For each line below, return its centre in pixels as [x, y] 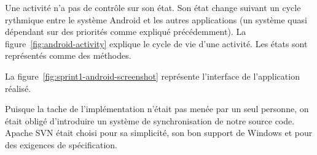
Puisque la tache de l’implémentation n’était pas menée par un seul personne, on [157, 109]
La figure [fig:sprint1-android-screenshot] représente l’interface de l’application [152, 76]
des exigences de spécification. [61, 144]
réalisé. [18, 88]
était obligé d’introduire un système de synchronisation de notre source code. [150, 120]
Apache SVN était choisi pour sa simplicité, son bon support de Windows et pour [159, 133]
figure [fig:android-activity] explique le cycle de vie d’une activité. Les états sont [156, 43]
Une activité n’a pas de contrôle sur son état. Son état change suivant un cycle [153, 7]
